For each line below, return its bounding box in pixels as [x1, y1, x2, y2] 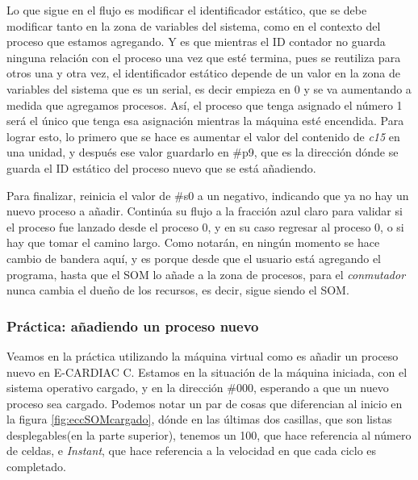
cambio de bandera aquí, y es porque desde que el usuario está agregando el [6, 249, 382, 266]
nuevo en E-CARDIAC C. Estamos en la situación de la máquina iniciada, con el [6, 363, 408, 380]
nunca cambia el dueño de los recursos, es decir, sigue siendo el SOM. [6, 282, 349, 298]
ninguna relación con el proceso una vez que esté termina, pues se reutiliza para [6, 48, 401, 65]
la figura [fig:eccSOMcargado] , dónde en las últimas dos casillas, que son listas [6, 411, 392, 428]
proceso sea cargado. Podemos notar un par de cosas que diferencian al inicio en [6, 394, 403, 411]
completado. [6, 458, 66, 475]
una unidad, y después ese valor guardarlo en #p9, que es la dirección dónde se [6, 144, 399, 161]
